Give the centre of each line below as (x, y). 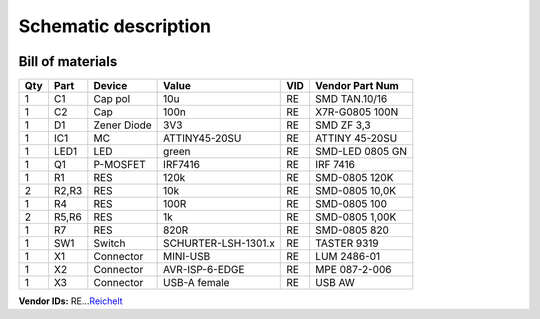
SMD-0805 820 (352, 230)
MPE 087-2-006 (353, 270)
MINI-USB (187, 257)
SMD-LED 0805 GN (361, 152)
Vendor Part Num (357, 86)
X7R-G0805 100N (357, 112)
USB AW (335, 283)
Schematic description (115, 26)
